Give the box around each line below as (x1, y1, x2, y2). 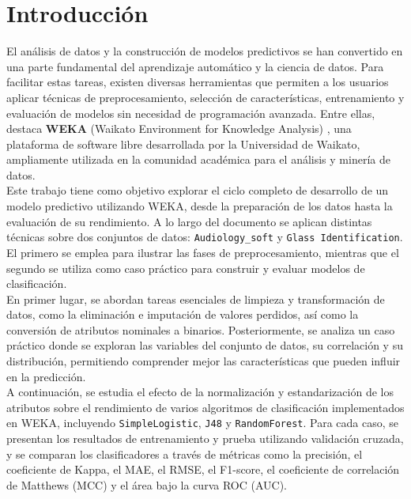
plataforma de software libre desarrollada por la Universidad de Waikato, (6, 135, 360, 152)
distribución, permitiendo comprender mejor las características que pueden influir (6, 353, 401, 369)
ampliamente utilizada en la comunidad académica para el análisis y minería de (6, 151, 390, 168)
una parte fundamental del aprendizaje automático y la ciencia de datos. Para (6, 58, 384, 74)
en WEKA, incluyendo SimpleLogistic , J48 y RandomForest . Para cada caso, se (6, 414, 398, 431)
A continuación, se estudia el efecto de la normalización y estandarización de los (6, 384, 394, 400)
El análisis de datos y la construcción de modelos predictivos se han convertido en (6, 43, 403, 59)
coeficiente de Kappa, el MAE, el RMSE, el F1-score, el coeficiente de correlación (6, 461, 400, 478)
